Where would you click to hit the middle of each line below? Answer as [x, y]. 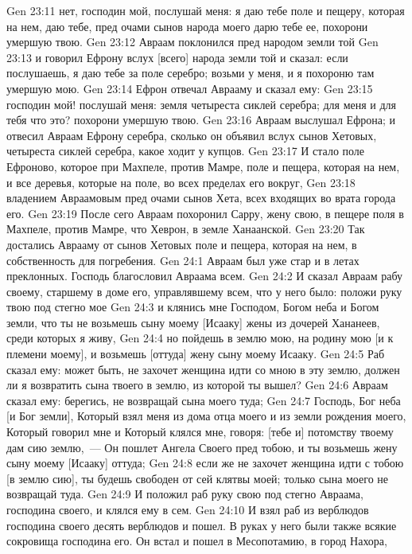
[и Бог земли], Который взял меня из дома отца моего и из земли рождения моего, [206, 416]
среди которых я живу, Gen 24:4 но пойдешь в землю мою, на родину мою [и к [200, 338]
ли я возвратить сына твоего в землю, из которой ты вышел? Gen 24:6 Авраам [197, 385]
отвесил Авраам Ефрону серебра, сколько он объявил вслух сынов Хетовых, [192, 135]
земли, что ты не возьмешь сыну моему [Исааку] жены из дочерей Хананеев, [193, 322]
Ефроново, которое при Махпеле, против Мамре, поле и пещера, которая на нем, [203, 166]
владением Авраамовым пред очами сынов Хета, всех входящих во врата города [201, 198]
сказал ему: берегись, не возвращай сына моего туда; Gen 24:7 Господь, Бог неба [204, 400]
